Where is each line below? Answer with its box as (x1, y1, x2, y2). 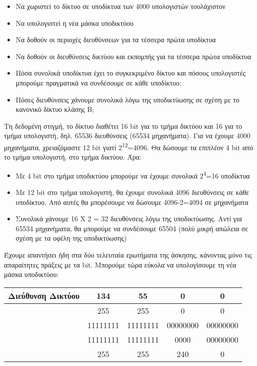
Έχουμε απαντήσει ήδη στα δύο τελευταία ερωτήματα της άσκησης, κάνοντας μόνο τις (4, 250, 252, 260)
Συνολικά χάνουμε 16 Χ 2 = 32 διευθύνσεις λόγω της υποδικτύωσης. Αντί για (15, 213, 242, 224)
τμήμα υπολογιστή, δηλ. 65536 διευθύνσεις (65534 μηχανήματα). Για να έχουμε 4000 (4, 130, 251, 141)
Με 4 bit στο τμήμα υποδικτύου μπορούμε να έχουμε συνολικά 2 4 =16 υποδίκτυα (15, 169, 250, 181)
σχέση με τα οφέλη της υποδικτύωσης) (15, 233, 127, 243)
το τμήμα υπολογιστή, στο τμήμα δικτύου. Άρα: (4, 152, 141, 162)
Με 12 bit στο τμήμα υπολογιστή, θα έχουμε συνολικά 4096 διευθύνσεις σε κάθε (15, 187, 249, 197)
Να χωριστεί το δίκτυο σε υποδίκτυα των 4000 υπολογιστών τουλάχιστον (15, 1, 226, 11)
